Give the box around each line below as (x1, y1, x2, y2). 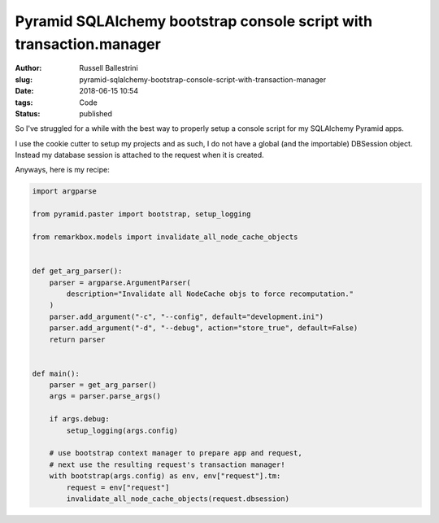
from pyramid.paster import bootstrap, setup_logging (32, 210, 251, 219)
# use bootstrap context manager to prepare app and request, (49, 448, 302, 458)
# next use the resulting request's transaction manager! (49, 460, 285, 469)
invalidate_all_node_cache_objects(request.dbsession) (66, 495, 290, 503)
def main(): (32, 368, 80, 378)
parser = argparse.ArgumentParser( (49, 277, 191, 287)
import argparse (32, 187, 98, 196)
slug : (15, 74, 33, 85)
